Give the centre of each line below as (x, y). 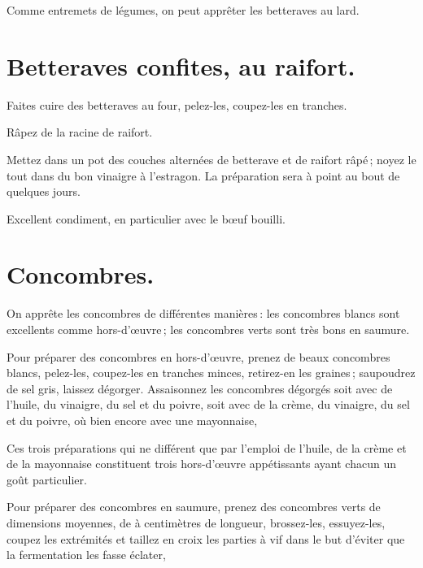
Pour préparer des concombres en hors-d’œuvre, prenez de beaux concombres (198, 356)
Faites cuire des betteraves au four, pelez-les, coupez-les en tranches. (177, 104)
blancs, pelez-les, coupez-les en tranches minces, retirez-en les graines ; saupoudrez (211, 373)
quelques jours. (44, 191)
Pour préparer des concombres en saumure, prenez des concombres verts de (194, 507)
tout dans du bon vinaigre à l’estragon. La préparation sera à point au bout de (203, 175)
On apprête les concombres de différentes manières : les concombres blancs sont (203, 313)
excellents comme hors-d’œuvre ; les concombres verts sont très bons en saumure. (208, 329)
